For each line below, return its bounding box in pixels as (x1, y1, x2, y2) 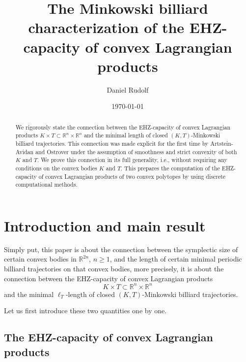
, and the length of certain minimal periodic (109, 254, 242, 264)
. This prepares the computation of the (120, 164, 220, 172)
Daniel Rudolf (107, 84, 149, 95)
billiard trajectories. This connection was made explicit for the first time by (15, 139, 209, 147)
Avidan (15, 147, 34, 156)
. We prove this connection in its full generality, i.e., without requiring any (37, 156, 227, 164)
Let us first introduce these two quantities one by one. (4, 305, 167, 316)
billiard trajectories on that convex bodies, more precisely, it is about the (4, 263, 224, 274)
